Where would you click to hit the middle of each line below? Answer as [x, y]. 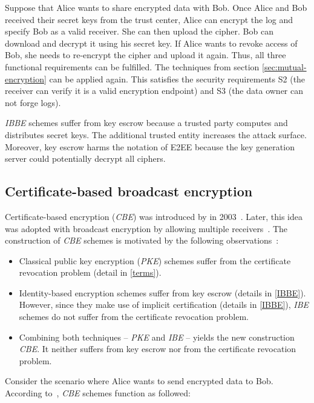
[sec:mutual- [284, 66]
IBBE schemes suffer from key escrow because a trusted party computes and [146, 123]
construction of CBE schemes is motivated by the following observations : [142, 240]
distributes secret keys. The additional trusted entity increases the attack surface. [156, 134]
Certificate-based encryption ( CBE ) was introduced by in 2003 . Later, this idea [154, 216]
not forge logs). [33, 102]
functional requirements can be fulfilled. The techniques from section [132, 66]
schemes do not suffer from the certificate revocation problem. [134, 317]
